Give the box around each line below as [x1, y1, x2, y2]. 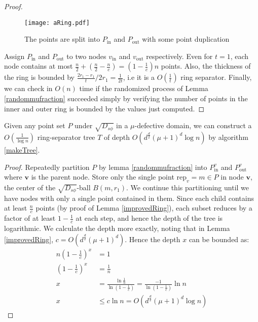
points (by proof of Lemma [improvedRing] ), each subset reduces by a [35, 202, 252, 213]
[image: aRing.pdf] [24, 19, 90, 26]
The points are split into [24, 34, 100, 44]
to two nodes [66, 50, 106, 61]
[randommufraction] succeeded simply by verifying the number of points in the [4, 93, 248, 104]
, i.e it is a [123, 72, 155, 82]
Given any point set [4, 120, 65, 131]
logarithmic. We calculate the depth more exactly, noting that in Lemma [4, 222, 230, 233]
